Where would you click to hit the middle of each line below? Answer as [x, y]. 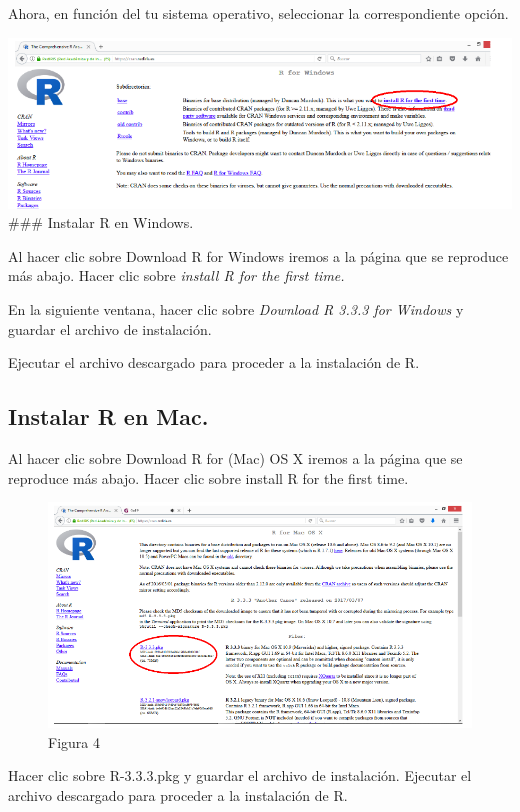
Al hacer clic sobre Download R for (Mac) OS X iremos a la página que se [235, 458]
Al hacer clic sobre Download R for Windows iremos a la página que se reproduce [258, 255]
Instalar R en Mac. [108, 416]
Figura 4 [74, 741]
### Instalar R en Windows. [101, 222]
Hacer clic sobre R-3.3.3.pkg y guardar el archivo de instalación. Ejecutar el [240, 775]
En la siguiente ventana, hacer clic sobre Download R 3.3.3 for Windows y [236, 309]
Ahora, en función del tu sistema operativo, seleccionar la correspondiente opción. [258, 13]
